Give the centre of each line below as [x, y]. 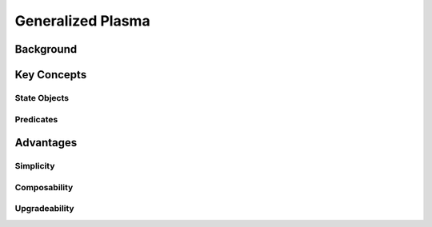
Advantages [46, 143]
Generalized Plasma [83, 21]
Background [46, 49]
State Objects [42, 98]
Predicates [36, 119]
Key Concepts [51, 75]
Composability [44, 187]
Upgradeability [45, 209]
